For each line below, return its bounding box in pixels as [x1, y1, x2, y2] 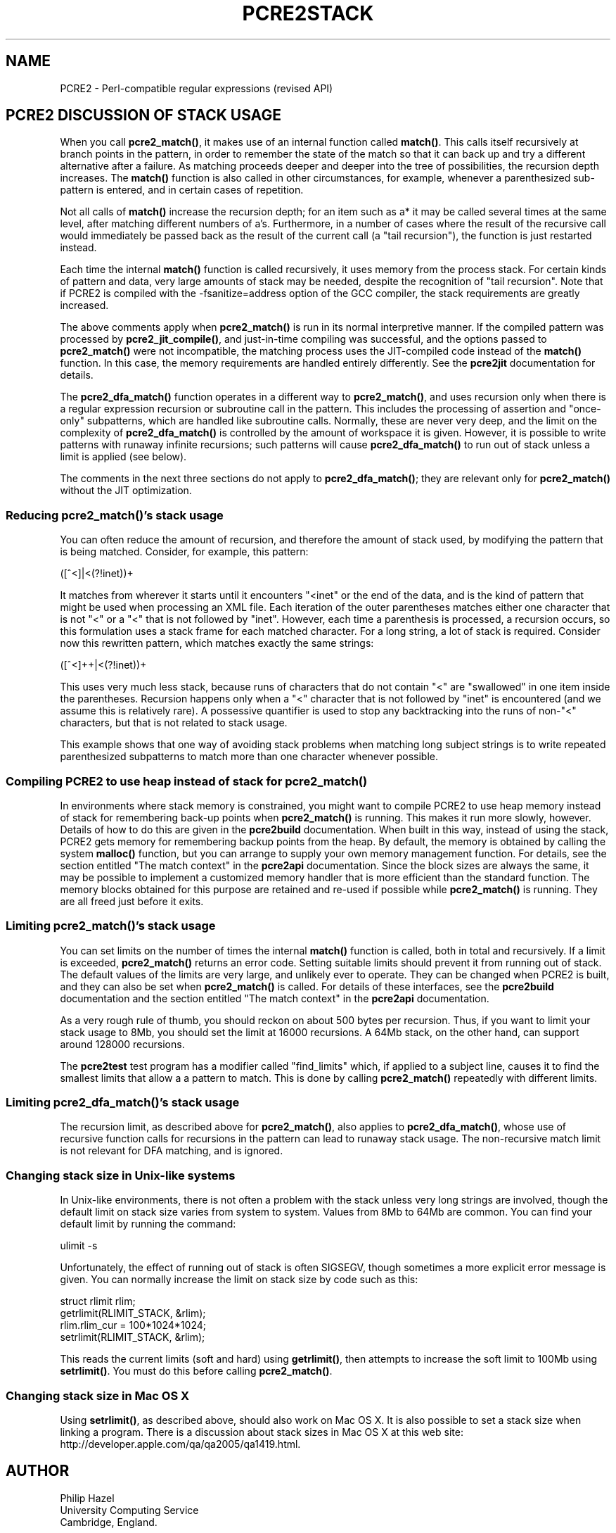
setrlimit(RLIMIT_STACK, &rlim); [60, 1331, 205, 1344]
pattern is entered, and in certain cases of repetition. [60, 184, 304, 196]
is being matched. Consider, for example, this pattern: [60, 545, 309, 558]
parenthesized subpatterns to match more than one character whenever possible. [60, 750, 438, 763]
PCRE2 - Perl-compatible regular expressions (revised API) [60, 82, 333, 94]
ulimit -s [60, 1239, 98, 1252]
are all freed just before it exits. [60, 895, 204, 907]
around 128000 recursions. [60, 1037, 185, 1050]
